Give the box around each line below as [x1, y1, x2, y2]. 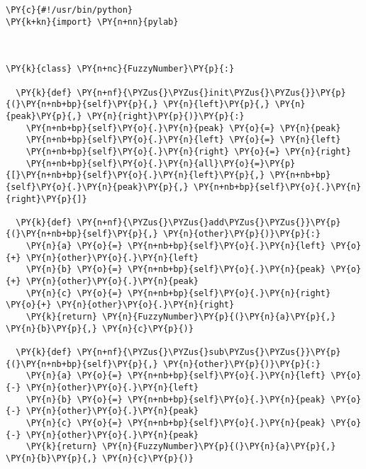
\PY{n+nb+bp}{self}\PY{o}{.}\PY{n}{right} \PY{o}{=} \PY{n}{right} [26, 146, 351, 157]
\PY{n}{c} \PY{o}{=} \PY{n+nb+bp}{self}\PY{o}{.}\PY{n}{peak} [26, 417, 326, 428]
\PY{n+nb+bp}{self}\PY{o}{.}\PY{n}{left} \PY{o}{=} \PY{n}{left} [26, 135, 341, 145]
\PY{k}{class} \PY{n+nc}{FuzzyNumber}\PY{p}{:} [6, 64, 235, 74]
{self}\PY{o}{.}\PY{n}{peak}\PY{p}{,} [6, 181, 189, 192]
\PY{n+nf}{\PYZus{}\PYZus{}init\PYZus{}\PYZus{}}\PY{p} [77, 87, 346, 98]
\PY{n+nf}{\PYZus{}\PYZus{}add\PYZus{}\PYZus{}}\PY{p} [77, 217, 341, 227]
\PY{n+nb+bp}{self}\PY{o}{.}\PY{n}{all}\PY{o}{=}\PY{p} [26, 158, 296, 169]
